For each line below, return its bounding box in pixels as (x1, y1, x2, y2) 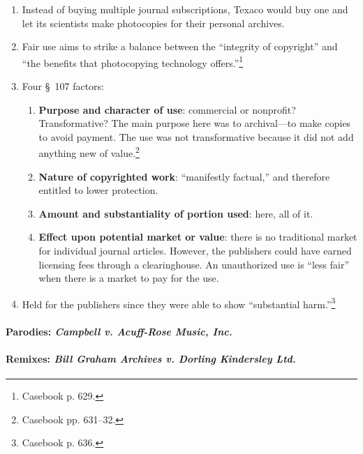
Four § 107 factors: (22, 79, 104, 93)
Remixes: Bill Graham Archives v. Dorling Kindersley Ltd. (6, 351, 296, 365)
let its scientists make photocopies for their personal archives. (22, 15, 285, 30)
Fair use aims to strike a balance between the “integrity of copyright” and (22, 39, 338, 54)
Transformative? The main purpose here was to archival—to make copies (38, 116, 351, 130)
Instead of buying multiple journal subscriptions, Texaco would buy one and (22, 2, 348, 16)
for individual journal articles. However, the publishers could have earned (38, 243, 352, 258)
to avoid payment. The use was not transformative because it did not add (38, 129, 354, 144)
